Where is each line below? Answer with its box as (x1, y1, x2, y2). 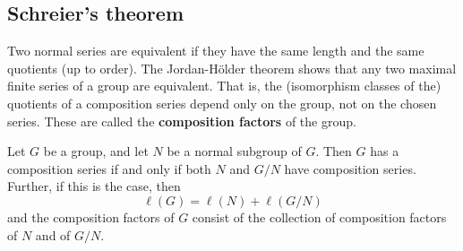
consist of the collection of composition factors (192, 207, 447, 226)
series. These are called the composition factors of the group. (7, 111, 356, 130)
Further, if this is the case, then (7, 177, 181, 195)
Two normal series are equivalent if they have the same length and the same (7, 41, 424, 60)
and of (35, 225, 71, 244)
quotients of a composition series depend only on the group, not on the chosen (7, 93, 437, 112)
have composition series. (284, 159, 416, 177)
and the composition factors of (7, 207, 175, 226)
